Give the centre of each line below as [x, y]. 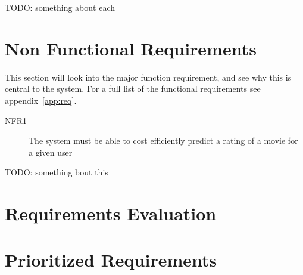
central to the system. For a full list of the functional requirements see [133, 89]
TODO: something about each [60, 7]
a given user [51, 152]
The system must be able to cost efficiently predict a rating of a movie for [163, 140]
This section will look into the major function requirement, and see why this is [148, 77]
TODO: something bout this [57, 172]
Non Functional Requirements [131, 48]
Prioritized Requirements [111, 260]
